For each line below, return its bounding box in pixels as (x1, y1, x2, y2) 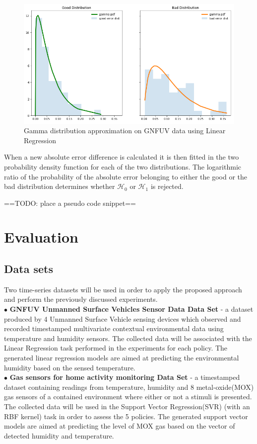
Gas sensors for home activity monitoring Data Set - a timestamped (9, 372, 240, 382)
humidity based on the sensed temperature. (4, 362, 135, 372)
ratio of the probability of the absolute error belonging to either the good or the (4, 171, 248, 181)
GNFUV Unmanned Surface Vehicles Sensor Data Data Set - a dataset (9, 304, 254, 314)
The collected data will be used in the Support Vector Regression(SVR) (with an (4, 401, 250, 411)
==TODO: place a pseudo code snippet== (4, 197, 136, 208)
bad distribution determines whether (4, 181, 115, 191)
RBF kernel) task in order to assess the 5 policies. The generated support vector (4, 411, 248, 421)
